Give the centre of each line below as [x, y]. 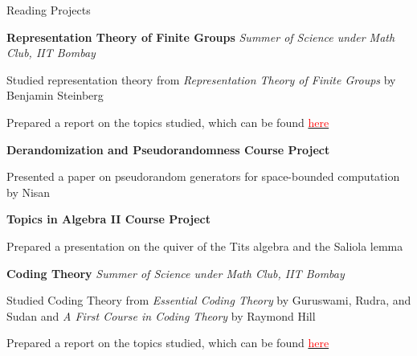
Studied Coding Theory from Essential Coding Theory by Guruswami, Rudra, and [209, 300]
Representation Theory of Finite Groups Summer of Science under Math [201, 37]
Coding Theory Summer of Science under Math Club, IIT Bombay [176, 273]
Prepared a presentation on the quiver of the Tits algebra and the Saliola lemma [205, 246]
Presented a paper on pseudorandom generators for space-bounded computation [203, 176]
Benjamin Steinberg [55, 95]
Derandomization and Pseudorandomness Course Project [168, 149]
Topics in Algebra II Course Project [109, 219]
